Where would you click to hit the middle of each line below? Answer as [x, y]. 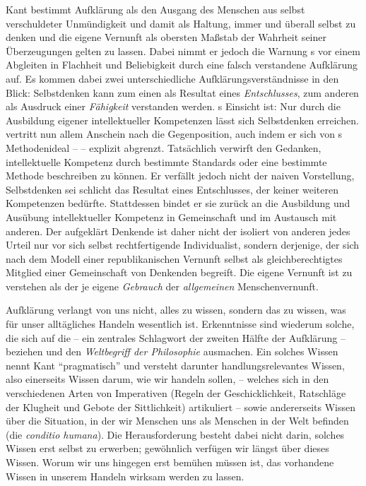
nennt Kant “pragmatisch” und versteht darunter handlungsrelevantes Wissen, [175, 365]
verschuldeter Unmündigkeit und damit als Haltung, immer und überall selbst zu [181, 23]
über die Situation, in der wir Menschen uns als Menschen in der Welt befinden [177, 421]
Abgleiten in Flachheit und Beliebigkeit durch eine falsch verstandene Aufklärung [182, 65]
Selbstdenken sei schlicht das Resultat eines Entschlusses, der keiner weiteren [172, 189]
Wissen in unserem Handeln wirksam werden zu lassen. [125, 476]
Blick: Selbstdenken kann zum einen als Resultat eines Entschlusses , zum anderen [182, 92]
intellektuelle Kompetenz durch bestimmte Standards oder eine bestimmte [166, 161]
